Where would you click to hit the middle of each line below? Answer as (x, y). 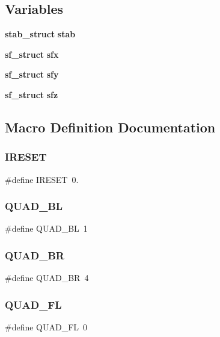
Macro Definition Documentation (110, 127)
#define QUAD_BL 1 (46, 228)
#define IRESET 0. (42, 179)
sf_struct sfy (32, 74)
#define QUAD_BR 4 (47, 278)
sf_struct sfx (32, 54)
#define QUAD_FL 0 (46, 327)
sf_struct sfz (32, 94)
